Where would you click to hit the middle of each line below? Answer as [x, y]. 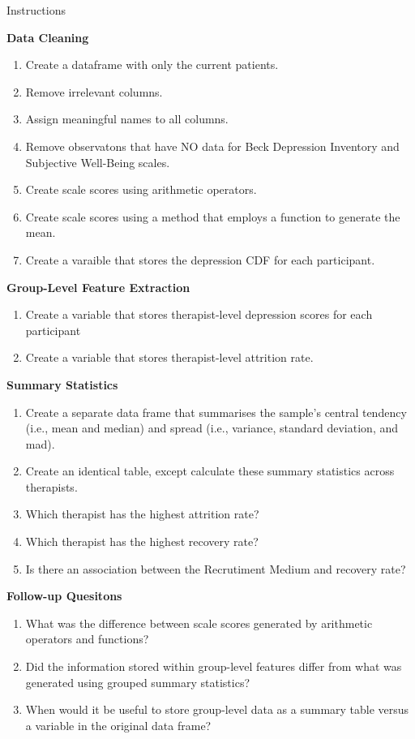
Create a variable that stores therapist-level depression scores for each [199, 314]
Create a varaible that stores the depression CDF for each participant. [200, 259]
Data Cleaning [48, 37]
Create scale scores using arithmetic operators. [141, 189]
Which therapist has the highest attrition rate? [142, 514]
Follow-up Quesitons [64, 596]
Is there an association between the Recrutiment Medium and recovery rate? [216, 568]
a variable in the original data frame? [118, 725]
